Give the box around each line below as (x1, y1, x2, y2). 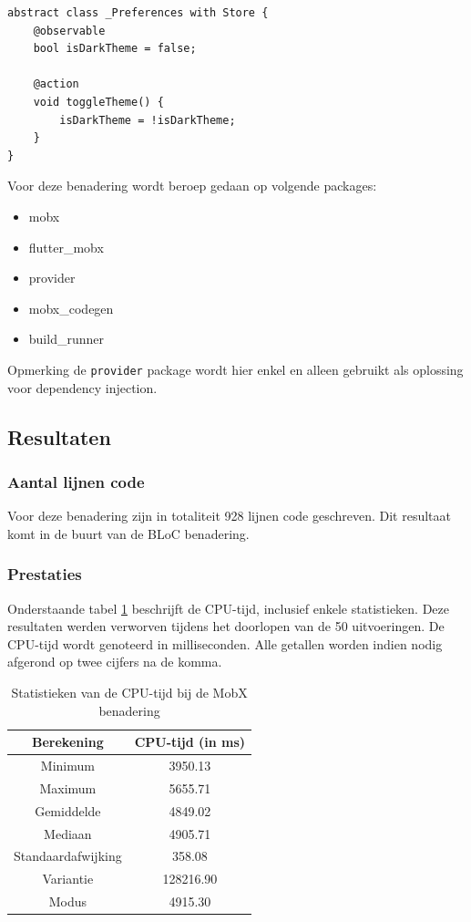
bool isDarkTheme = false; (33, 42, 197, 56)
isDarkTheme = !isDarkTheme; (59, 113, 236, 127)
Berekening (32, 732, 104, 751)
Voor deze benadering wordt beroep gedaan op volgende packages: (7, 176, 377, 195)
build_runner (28, 329, 104, 348)
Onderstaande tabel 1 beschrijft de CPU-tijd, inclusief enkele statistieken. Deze (7, 598, 450, 617)
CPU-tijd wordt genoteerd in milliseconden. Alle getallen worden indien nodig (7, 634, 443, 653)
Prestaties (7, 563, 82, 585)
